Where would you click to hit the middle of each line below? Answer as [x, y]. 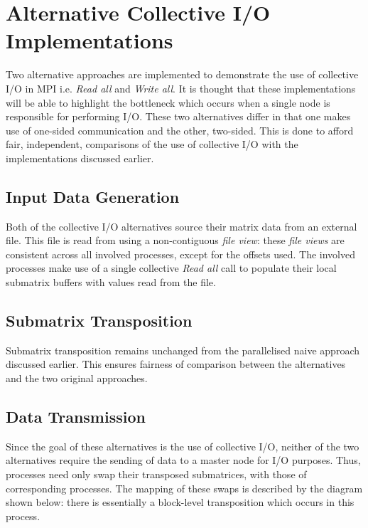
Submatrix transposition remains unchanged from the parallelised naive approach [183, 350]
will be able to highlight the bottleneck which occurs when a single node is [168, 102]
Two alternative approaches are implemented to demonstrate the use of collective [182, 74]
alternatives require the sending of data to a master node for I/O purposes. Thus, [183, 460]
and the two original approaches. [77, 378]
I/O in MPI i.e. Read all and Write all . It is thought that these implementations [181, 88]
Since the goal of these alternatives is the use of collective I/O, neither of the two [183, 446]
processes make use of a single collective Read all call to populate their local [171, 268]
